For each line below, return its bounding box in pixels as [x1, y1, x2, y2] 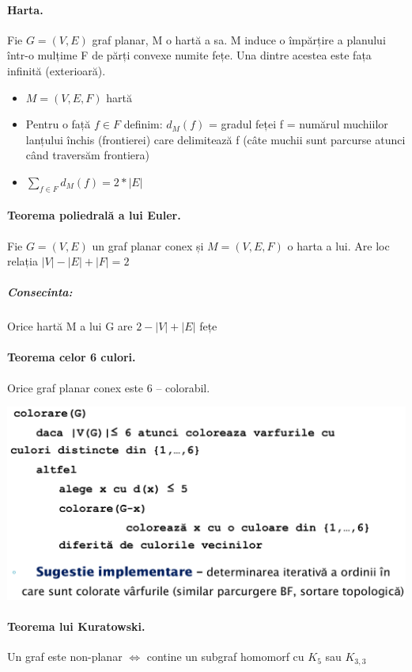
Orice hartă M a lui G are [7, 318, 133, 334]
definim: [123, 116, 163, 132]
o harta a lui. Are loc [287, 237, 390, 254]
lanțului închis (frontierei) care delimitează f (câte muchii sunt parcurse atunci [25, 131, 406, 147]
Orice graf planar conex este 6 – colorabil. [7, 379, 210, 395]
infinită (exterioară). [7, 62, 106, 78]
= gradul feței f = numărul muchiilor [208, 116, 388, 132]
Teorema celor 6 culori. [7, 349, 136, 365]
